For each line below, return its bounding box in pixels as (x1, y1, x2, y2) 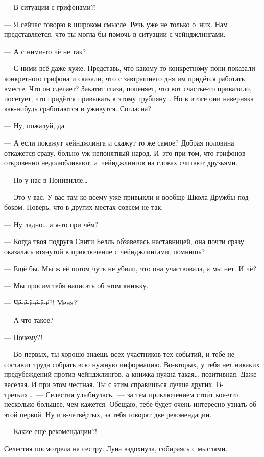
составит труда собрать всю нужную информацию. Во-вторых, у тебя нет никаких (4, 358, 260, 369)
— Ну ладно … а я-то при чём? (4, 219, 99, 229)
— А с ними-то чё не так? (4, 45, 86, 56)
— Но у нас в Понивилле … (4, 174, 88, 185)
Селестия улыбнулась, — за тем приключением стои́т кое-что (45, 389, 238, 399)
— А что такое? (4, 315, 54, 325)
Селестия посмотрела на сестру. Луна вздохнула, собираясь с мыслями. (4, 443, 228, 453)
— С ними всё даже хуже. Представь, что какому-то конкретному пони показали (4, 63, 255, 74)
